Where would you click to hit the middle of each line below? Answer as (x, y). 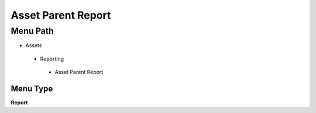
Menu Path (32, 31)
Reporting (52, 59)
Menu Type (32, 88)
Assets (34, 45)
